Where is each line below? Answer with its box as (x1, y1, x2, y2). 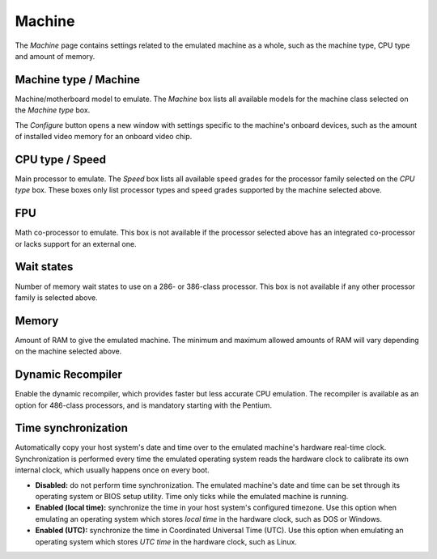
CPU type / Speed (15, 152, 107, 166)
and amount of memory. (15, 51, 95, 61)
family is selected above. (15, 292, 99, 303)
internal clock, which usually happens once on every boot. (15, 465, 210, 475)
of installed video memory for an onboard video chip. (15, 132, 193, 142)
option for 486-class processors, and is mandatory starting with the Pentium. (15, 400, 273, 410)
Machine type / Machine (15, 73, 141, 87)
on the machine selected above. (15, 346, 122, 356)
